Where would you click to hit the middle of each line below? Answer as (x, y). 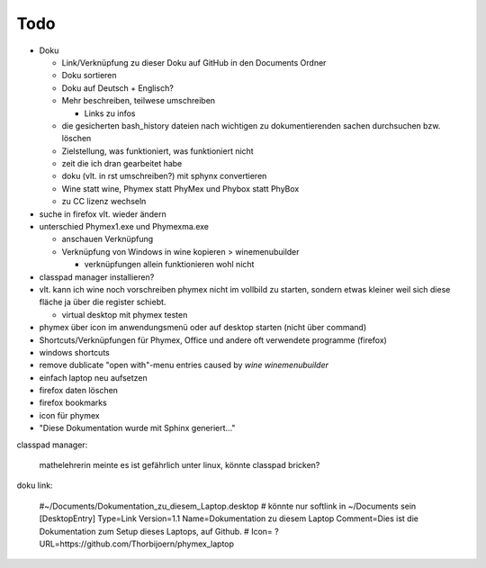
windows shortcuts (74, 352)
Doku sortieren (89, 76)
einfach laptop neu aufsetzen (93, 377)
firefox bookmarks (73, 403)
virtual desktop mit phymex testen (125, 314)
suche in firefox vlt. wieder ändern (103, 214)
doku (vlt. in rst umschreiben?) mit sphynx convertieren (164, 176)
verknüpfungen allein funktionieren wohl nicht (169, 265)
